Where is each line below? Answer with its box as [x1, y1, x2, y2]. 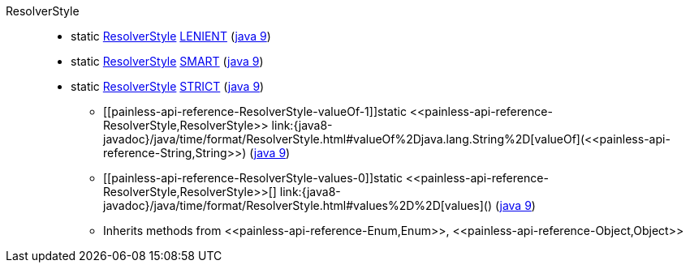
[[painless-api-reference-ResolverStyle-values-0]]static [103, 171, 403, 185]
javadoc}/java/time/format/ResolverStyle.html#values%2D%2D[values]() [103, 199, 493, 212]
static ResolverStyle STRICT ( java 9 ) [71, 79, 265, 93]
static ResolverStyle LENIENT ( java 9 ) [71, 29, 271, 43]
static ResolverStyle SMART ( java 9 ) [71, 54, 264, 68]
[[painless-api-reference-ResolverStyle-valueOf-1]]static [103, 105, 407, 118]
